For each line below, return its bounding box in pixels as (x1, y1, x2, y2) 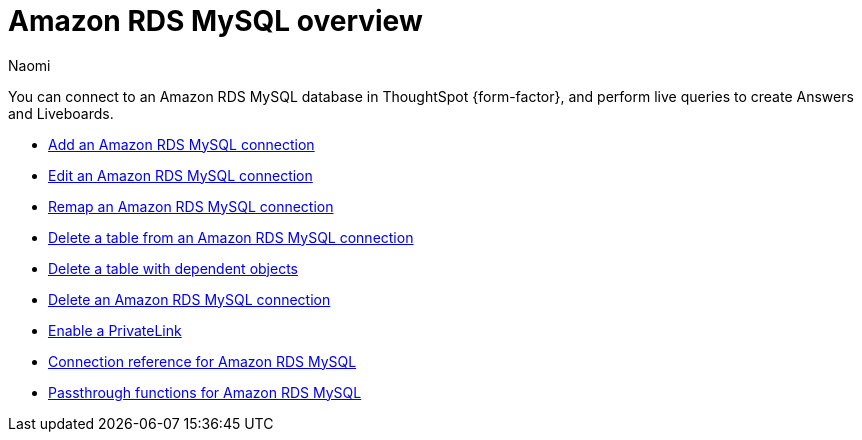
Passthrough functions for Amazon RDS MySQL (48, 383, 362, 401)
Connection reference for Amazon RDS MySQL (48, 352, 357, 370)
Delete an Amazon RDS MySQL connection (48, 290, 331, 308)
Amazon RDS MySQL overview (8, 4, 423, 38)
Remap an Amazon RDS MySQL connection (48, 197, 334, 215)
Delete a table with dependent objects (48, 259, 298, 277)
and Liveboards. (8, 104, 114, 122)
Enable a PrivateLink (48, 321, 182, 339)
